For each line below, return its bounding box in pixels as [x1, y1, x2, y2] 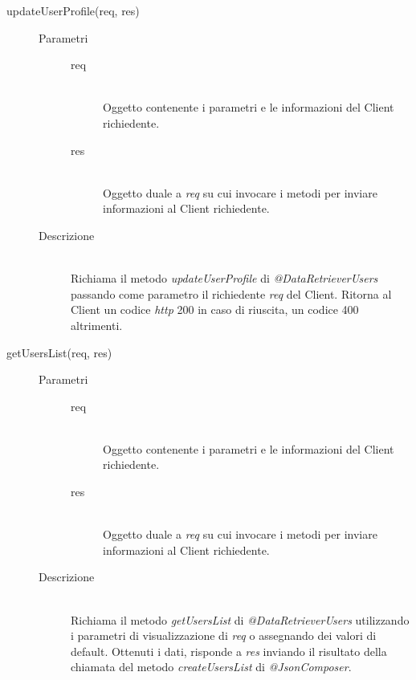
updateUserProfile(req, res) [6, 2, 140, 18]
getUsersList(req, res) [6, 344, 112, 360]
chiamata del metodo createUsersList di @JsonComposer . [71, 658, 352, 675]
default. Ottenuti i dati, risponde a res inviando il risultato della [71, 642, 387, 659]
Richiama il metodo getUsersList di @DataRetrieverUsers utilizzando [71, 611, 410, 628]
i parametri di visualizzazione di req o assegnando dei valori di [71, 627, 377, 644]
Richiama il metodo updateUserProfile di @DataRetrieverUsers [71, 270, 378, 287]
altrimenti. [71, 316, 123, 333]
